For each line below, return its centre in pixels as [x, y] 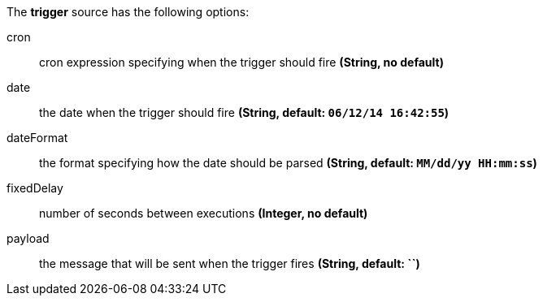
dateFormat [37, 138]
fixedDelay [35, 188]
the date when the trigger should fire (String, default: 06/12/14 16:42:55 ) [244, 112]
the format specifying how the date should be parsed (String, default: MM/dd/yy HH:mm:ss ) [288, 163]
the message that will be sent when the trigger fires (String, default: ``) [230, 263]
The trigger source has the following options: [128, 12]
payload [28, 238]
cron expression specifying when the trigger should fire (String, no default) [241, 62]
